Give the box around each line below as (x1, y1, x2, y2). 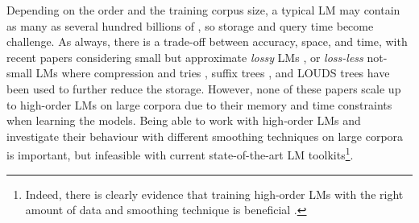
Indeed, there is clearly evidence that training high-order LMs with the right (25, 185, 404, 202)
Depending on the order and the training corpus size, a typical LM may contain (6, 2, 400, 18)
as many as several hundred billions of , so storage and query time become (6, 17, 374, 34)
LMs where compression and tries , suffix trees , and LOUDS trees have (35, 64, 390, 81)
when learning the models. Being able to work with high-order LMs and (6, 112, 361, 129)
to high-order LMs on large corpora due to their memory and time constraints (6, 96, 392, 113)
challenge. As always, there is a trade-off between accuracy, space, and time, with (6, 33, 408, 50)
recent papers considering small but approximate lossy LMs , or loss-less (6, 48, 363, 65)
